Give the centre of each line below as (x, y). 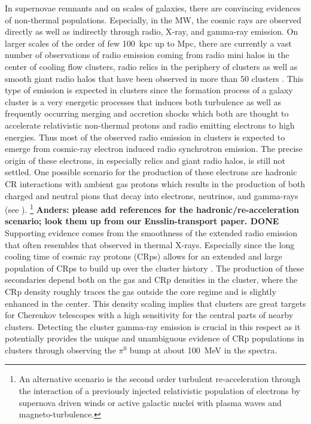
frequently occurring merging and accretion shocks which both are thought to (147, 113)
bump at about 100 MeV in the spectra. (203, 350)
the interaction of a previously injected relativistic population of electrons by (159, 391)
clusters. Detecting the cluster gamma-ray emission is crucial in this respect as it (153, 326)
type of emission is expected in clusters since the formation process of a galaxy (149, 90)
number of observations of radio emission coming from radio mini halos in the (147, 55)
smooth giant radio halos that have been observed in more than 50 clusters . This (154, 78)
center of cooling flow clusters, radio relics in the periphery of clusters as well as (151, 66)
